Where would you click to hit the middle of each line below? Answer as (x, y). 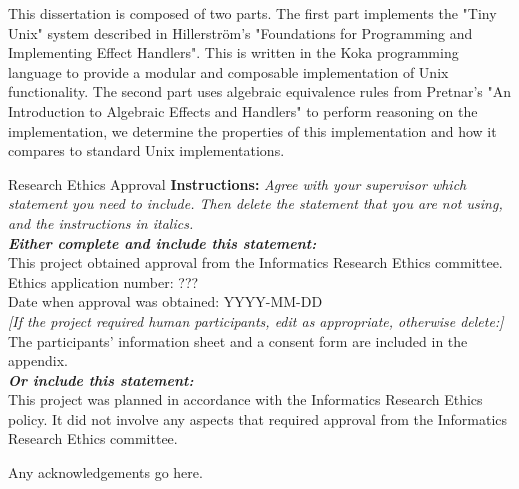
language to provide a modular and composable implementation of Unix (228, 71)
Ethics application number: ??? (103, 281)
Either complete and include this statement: (162, 242)
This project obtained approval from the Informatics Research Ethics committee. (255, 262)
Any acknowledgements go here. (105, 472)
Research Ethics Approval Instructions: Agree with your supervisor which (237, 183)
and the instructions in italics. (101, 222)
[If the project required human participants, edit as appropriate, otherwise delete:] (256, 320)
